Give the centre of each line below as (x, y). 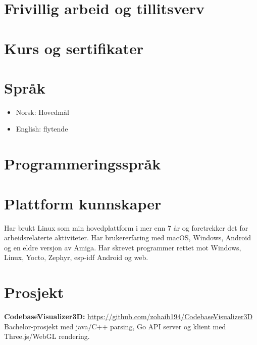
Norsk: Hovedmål (42, 112)
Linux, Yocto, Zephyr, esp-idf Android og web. (76, 257)
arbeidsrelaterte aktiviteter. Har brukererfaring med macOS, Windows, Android (128, 238)
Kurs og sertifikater (74, 48)
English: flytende (42, 129)
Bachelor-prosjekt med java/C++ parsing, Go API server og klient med (115, 326)
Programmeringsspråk (83, 164)
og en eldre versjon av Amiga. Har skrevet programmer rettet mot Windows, (123, 247)
